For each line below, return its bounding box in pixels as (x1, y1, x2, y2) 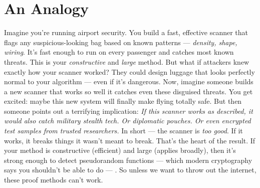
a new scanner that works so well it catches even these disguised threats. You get (4, 86, 253, 96)
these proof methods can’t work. (4, 174, 103, 185)
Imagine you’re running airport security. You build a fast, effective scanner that (4, 27, 248, 38)
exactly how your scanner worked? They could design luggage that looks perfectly (4, 66, 255, 77)
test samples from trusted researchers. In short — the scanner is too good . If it (4, 125, 243, 136)
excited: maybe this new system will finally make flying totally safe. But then (4, 96, 242, 106)
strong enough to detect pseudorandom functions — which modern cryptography (4, 154, 252, 165)
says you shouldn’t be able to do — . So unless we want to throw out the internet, (4, 164, 256, 175)
